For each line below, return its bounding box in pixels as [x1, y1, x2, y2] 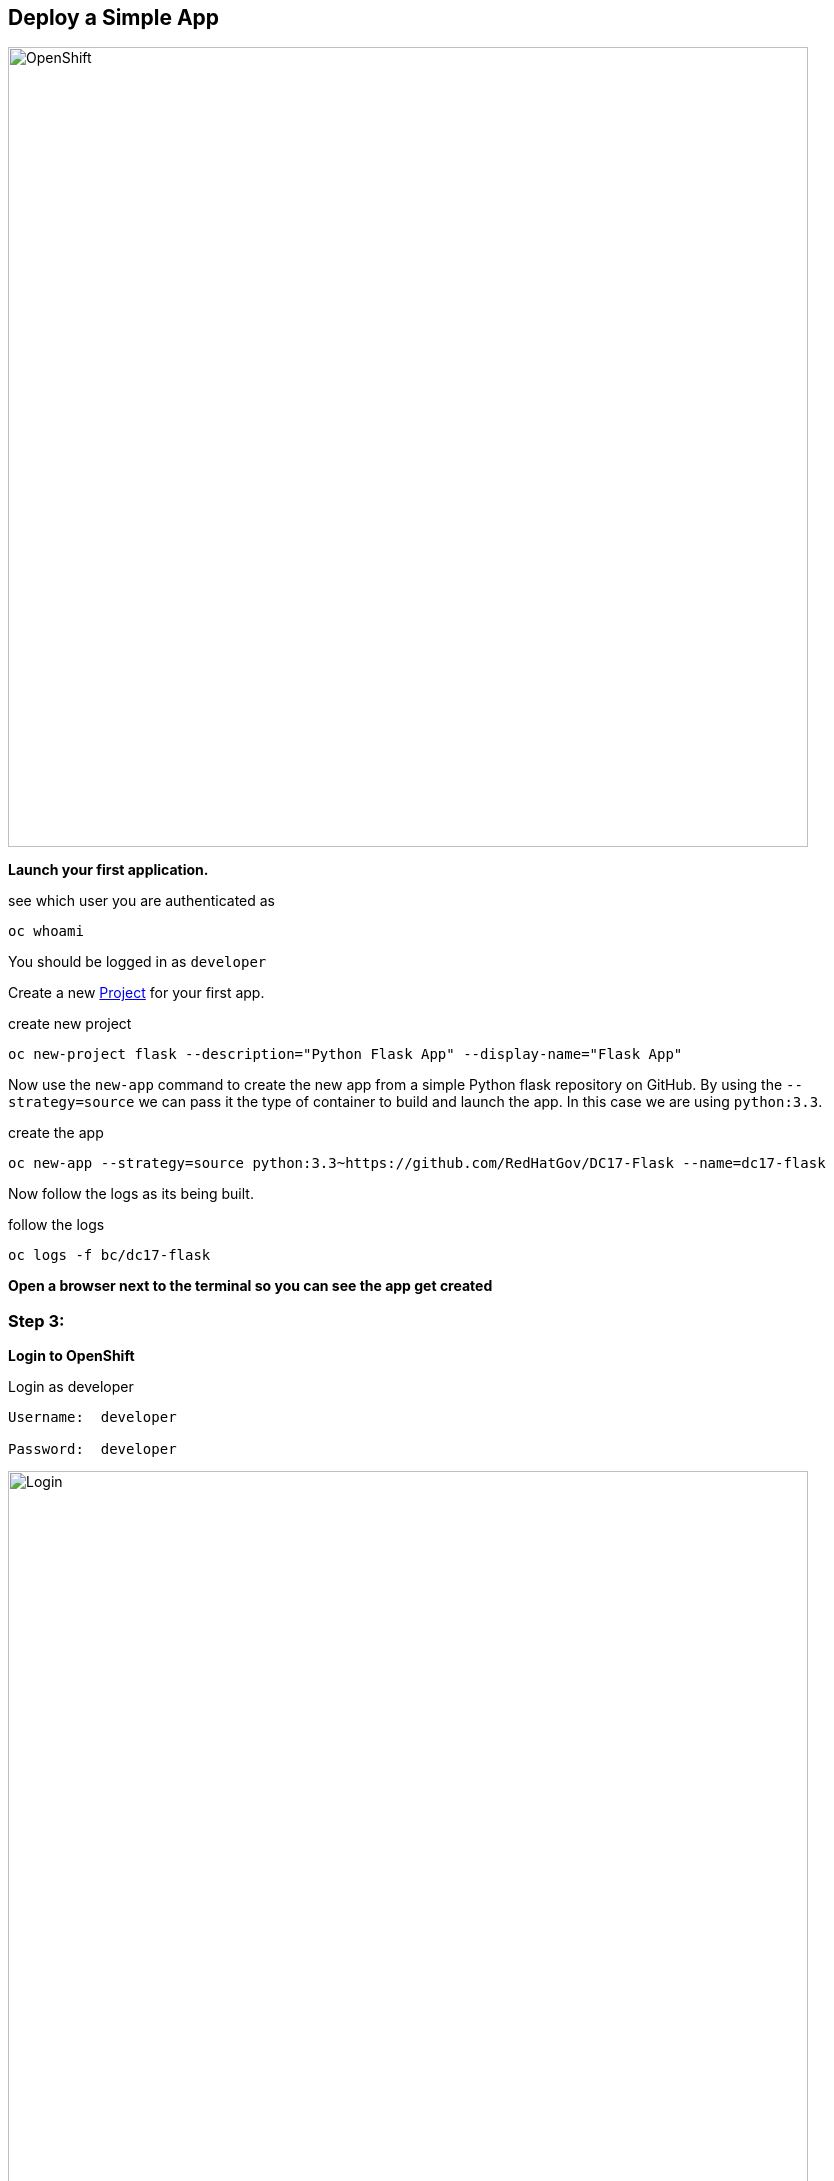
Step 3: [8, 1310, 65, 1331]
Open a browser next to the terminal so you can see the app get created [8, 1277, 493, 1295]
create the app [8, 1124, 104, 1142]
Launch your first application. [8, 861, 209, 879]
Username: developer [8, 1409, 177, 1426]
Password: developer [8, 1441, 177, 1458]
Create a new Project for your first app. [8, 984, 265, 1002]
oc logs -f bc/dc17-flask [8, 1247, 211, 1264]
